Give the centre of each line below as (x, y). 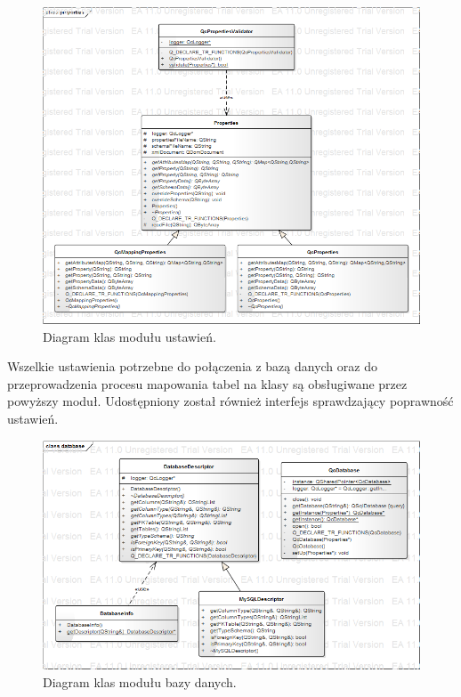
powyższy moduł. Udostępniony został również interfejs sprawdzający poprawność (230, 401)
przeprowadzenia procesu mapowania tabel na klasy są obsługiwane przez (207, 383)
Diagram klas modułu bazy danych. (140, 681)
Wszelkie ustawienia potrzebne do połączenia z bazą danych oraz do (192, 366)
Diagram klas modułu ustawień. (129, 336)
